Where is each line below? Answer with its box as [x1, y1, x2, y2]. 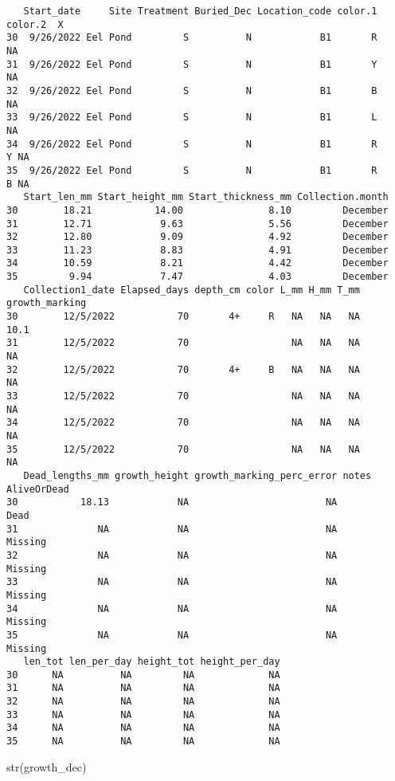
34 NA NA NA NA [6, 722, 280, 734]
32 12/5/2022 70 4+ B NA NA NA [6, 363, 360, 375]
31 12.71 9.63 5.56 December [6, 218, 389, 230]
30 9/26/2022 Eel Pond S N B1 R [6, 32, 377, 44]
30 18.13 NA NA [6, 496, 338, 508]
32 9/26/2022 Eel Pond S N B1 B [6, 84, 377, 96]
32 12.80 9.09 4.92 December [6, 231, 389, 243]
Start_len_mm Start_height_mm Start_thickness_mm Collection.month [23, 191, 389, 203]
